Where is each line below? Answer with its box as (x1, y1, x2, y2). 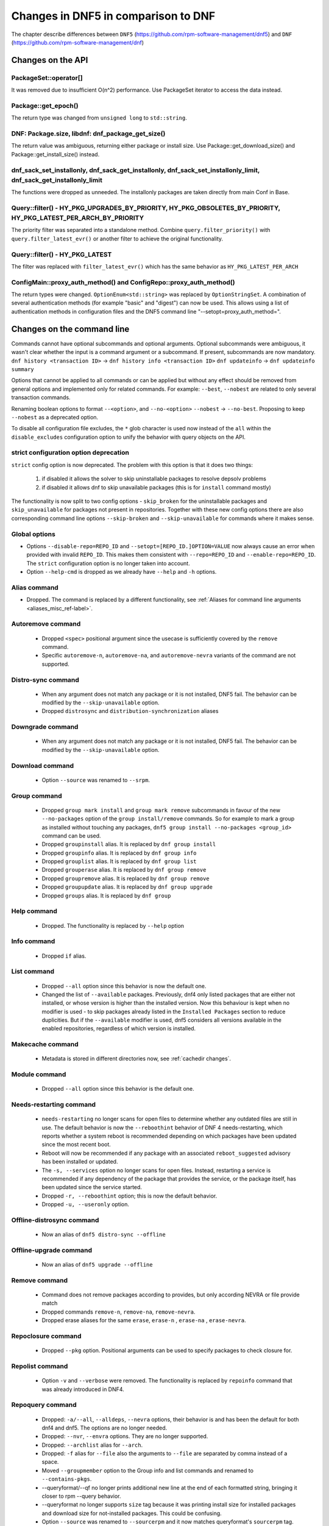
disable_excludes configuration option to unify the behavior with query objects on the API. (11, 433, 246, 441)
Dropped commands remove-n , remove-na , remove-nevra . (41, 1308, 196, 1315)
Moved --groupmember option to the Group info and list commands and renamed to (41, 1467, 254, 1474)
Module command (11, 1070, 66, 1079)
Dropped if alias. (41, 952, 87, 960)
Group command (11, 791, 62, 800)
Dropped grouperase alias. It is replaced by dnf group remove (41, 866, 207, 873)
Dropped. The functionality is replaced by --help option (41, 922, 185, 929)
